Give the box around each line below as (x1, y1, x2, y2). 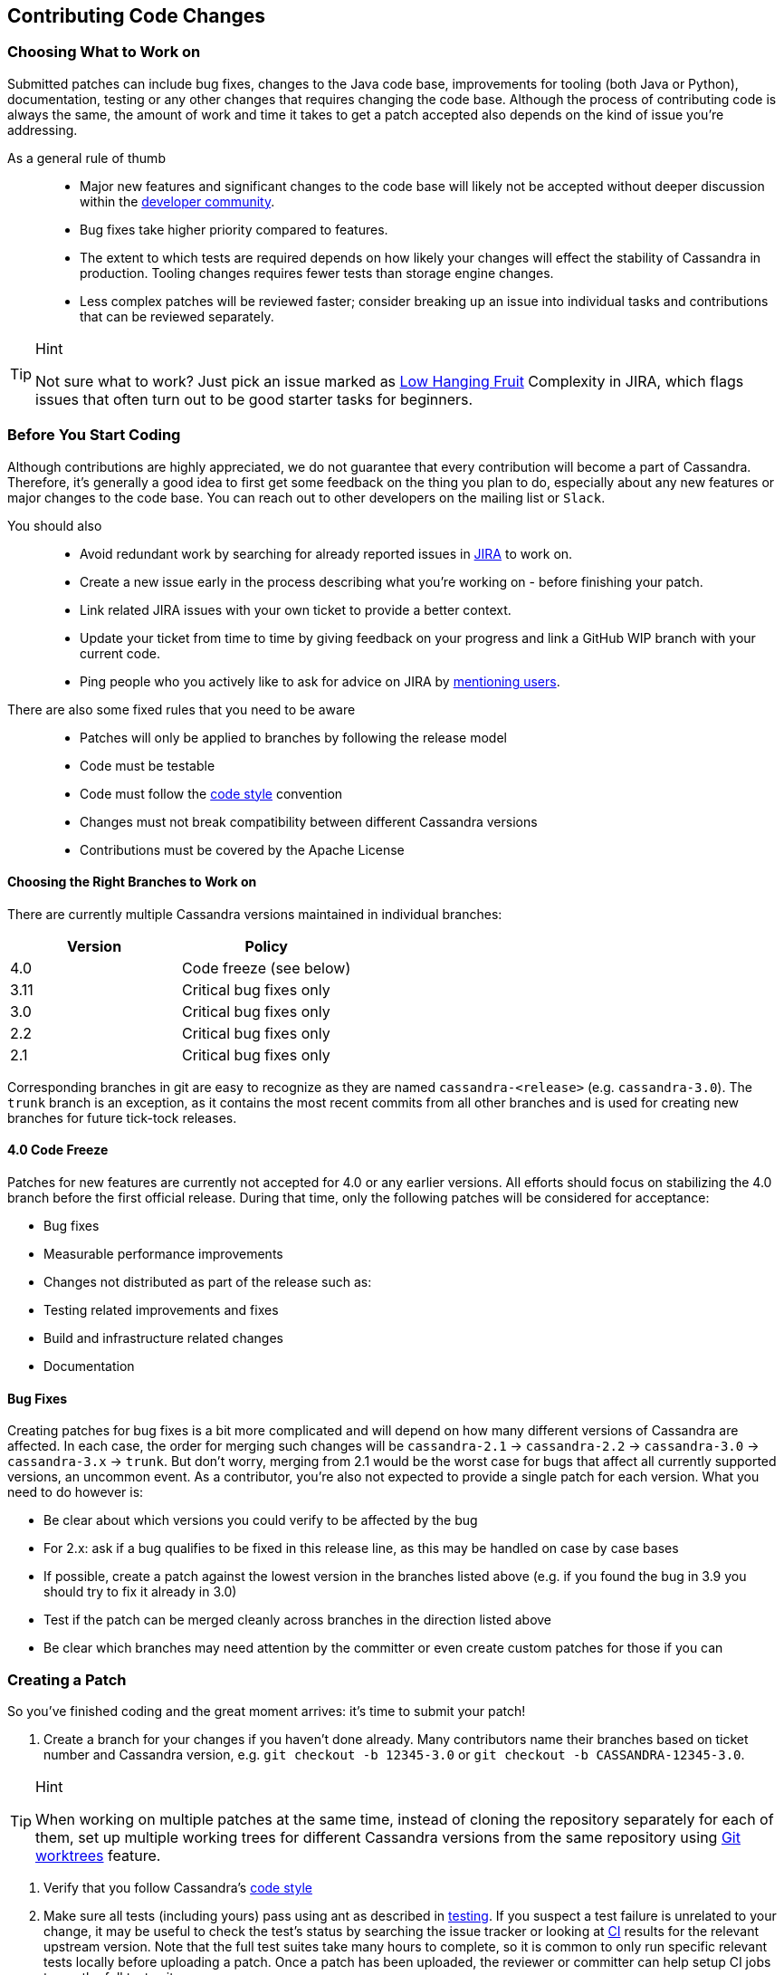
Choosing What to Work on (7, 43, 201, 62)
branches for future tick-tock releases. (7, 1109, 237, 1126)
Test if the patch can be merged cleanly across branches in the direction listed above (43, 1612, 552, 1628)
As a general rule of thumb (7, 149, 166, 166)
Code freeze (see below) (182, 958, 351, 977)
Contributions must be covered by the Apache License (80, 841, 405, 858)
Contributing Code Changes (7, 5, 266, 27)
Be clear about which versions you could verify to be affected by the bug (43, 1512, 478, 1529)
